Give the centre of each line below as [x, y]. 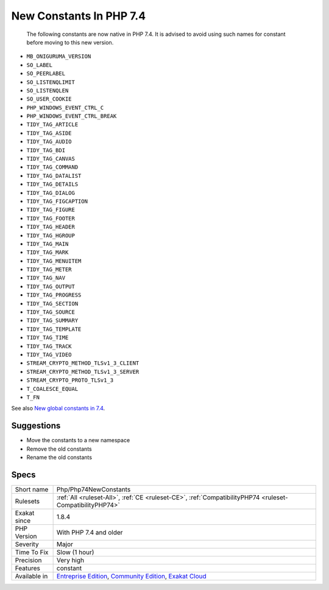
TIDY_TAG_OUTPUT [51, 286]
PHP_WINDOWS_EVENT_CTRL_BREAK [72, 116]
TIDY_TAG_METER [49, 270]
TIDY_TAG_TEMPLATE [54, 329]
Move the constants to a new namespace [78, 440]
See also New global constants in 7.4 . [58, 409]
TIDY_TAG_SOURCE [51, 312]
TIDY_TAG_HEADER [51, 227]
